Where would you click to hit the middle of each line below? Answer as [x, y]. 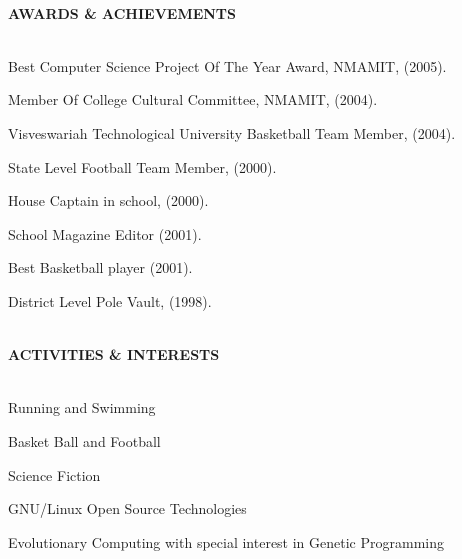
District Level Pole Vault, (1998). [110, 300]
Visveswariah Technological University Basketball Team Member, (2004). [232, 132]
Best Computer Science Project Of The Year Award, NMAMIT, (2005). [227, 65]
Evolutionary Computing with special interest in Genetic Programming [226, 541]
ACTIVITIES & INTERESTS [114, 354]
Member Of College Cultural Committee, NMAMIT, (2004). [193, 99]
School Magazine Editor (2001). [105, 233]
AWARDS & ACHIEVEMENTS [122, 12]
